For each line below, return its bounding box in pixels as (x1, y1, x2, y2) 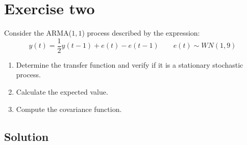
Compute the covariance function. (16, 103, 122, 114)
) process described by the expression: (82, 27, 200, 38)
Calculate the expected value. (16, 86, 108, 97)
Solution (4, 128, 49, 144)
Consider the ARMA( (4, 27, 72, 38)
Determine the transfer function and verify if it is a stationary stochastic (16, 59, 243, 70)
